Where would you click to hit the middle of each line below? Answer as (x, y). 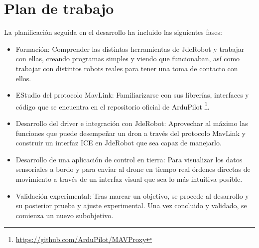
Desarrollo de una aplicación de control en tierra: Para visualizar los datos (129, 159)
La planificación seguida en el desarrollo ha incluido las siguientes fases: (113, 32)
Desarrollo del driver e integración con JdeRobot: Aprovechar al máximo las (132, 123)
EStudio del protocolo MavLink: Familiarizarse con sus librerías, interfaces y (132, 95)
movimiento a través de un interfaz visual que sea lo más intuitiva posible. (129, 179)
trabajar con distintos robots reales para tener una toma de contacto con (127, 68)
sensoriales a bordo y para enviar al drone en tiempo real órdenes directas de (133, 169)
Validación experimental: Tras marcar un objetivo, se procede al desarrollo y (132, 195)
